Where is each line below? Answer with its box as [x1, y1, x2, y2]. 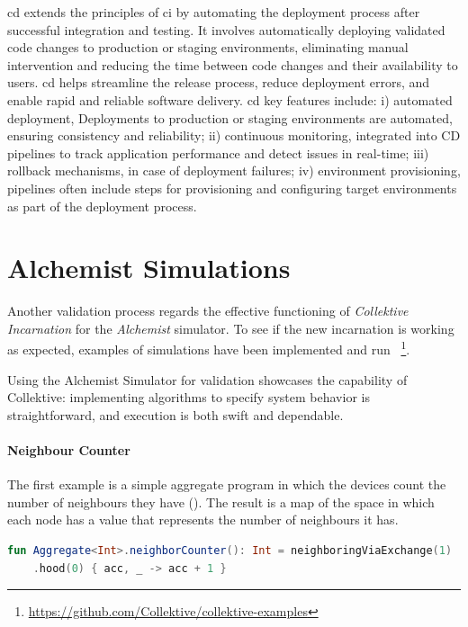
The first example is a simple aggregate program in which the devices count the [7, 475, 446, 494]
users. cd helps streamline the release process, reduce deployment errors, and [7, 73, 430, 92]
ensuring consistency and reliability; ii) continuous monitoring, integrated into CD [7, 126, 461, 145]
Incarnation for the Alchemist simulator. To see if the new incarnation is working [7, 318, 454, 337]
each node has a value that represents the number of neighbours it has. [7, 510, 399, 529]
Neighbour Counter [7, 441, 130, 460]
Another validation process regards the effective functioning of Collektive [7, 301, 409, 320]
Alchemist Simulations [7, 249, 291, 286]
